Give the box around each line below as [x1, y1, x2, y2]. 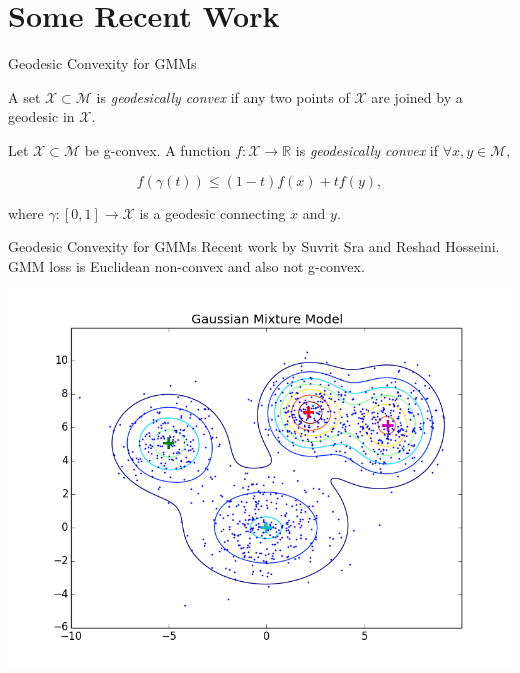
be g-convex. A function [84, 139, 231, 160]
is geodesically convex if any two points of [96, 86, 350, 107]
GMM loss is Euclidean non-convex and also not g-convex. [8, 255, 365, 276]
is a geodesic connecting [139, 202, 286, 223]
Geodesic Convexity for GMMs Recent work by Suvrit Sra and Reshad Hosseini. [8, 236, 500, 257]
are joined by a [371, 86, 463, 107]
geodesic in [8, 106, 75, 127]
